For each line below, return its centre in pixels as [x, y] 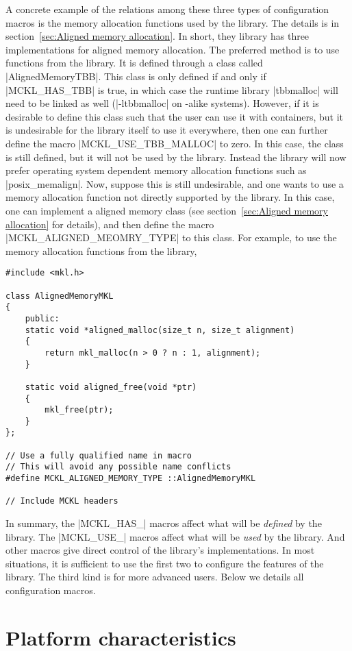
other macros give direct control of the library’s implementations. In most [160, 550]
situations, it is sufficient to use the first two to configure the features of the [165, 563]
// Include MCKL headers [62, 501]
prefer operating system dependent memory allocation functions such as [156, 170]
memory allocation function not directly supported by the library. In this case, [170, 197]
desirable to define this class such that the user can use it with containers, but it [175, 116]
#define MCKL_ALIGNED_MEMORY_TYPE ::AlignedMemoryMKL [131, 479]
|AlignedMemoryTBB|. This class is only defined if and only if [136, 76]
